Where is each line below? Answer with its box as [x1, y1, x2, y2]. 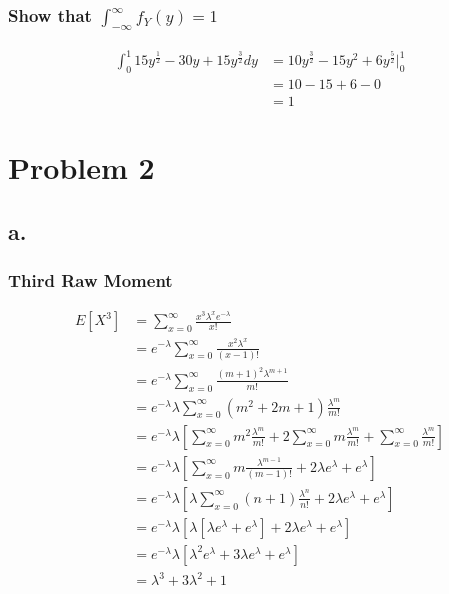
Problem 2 [8, 147, 155, 188]
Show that [8, 2, 92, 27]
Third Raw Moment [8, 268, 173, 293]
